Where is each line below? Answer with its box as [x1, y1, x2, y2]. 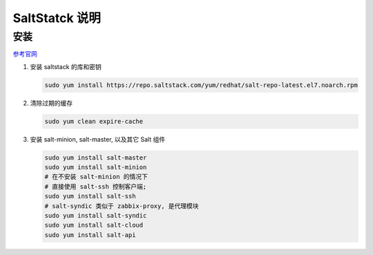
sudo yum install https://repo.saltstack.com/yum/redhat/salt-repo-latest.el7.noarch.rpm [44, 81, 358, 89]
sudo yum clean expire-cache [44, 117, 144, 125]
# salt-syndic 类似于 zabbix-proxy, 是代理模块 [44, 202, 200, 210]
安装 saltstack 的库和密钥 [30, 62, 102, 70]
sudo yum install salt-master [44, 153, 147, 162]
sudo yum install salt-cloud [44, 221, 144, 229]
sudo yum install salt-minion [44, 163, 147, 171]
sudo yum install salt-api [44, 231, 136, 238]
